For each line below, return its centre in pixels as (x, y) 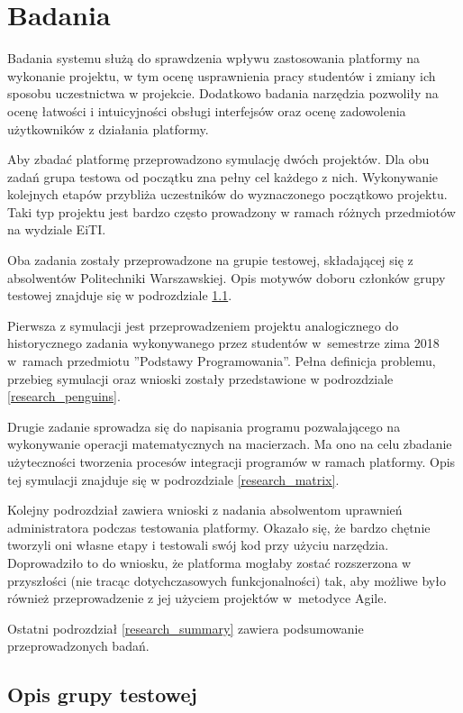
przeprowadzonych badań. (78, 646)
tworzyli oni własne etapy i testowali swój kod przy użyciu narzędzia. (198, 545)
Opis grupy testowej (102, 695)
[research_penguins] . (64, 396)
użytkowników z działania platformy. (108, 128)
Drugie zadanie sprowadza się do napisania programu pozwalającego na (204, 426)
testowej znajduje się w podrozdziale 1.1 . (120, 295)
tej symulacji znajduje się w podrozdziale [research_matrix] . (173, 479)
